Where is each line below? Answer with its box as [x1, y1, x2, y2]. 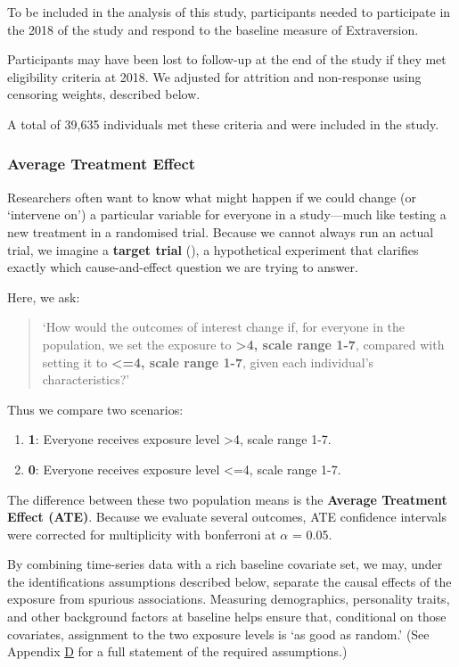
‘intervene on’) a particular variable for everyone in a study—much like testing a [7, 205, 447, 224]
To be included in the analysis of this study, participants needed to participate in [7, 3, 451, 21]
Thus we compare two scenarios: [7, 399, 184, 418]
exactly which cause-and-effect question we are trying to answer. [7, 258, 358, 276]
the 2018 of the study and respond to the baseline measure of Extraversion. [7, 20, 419, 38]
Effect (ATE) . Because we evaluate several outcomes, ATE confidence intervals [7, 507, 447, 526]
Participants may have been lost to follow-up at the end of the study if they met [7, 50, 447, 69]
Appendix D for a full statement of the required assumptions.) [7, 642, 348, 661]
